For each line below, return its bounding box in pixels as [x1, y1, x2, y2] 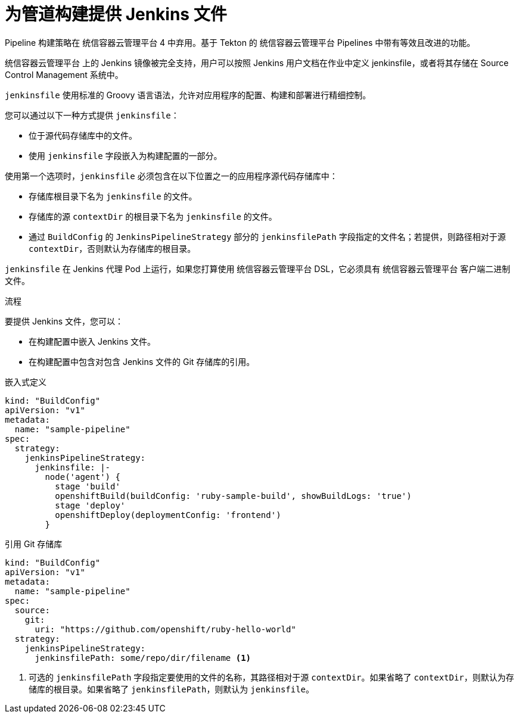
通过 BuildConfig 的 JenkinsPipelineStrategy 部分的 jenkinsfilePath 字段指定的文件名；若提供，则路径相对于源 [29, 231, 506, 242]
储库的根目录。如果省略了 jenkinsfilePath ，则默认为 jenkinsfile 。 [29, 683, 315, 694]
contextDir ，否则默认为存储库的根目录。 [29, 243, 196, 254]
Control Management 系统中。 [5, 69, 123, 80]
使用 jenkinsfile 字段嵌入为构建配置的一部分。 [29, 150, 222, 161]
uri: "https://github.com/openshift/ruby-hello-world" [35, 624, 296, 634]
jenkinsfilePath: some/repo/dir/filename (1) [35, 653, 251, 663]
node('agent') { [45, 472, 120, 482]
